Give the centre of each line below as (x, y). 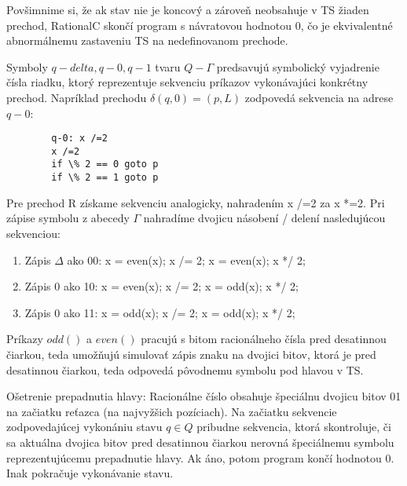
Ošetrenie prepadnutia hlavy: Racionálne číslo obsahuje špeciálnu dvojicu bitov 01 (204, 396)
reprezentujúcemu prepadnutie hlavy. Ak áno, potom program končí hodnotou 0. (200, 457)
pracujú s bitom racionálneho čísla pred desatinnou (264, 339)
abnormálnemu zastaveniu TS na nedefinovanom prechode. (147, 40)
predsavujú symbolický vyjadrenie (298, 66)
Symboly (27, 66)
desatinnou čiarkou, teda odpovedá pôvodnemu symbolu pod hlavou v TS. (185, 369)
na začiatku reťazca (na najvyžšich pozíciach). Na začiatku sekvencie (172, 411)
